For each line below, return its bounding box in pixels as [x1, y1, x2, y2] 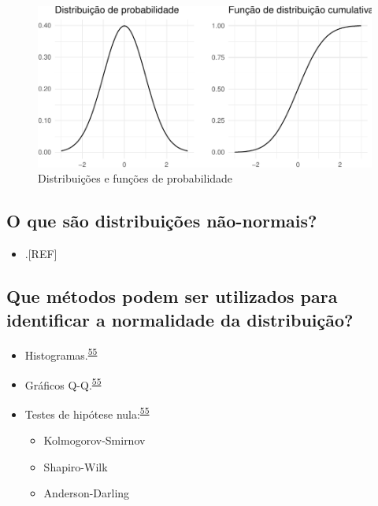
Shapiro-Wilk [43, 458, 108, 475]
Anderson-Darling [43, 485, 130, 501]
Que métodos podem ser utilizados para [6, 284, 338, 308]
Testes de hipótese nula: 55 [24, 403, 150, 422]
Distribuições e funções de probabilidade [38, 170, 233, 187]
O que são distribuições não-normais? [6, 209, 317, 233]
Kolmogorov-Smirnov [43, 432, 146, 449]
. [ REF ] [24, 246, 57, 262]
